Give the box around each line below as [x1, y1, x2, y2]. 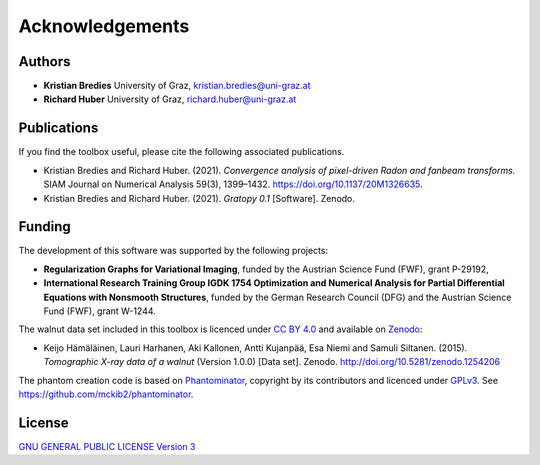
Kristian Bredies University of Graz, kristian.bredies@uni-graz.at [43, 80, 311, 92]
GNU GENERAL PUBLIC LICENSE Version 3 [18, 440, 196, 452]
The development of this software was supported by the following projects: [18, 245, 329, 257]
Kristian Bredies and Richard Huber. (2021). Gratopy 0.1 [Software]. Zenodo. [43, 192, 355, 204]
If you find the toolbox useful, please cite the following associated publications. [18, 146, 345, 158]
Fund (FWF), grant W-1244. [43, 305, 157, 317]
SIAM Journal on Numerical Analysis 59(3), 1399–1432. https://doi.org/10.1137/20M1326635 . [43, 178, 424, 190]
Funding [18, 218, 72, 235]
